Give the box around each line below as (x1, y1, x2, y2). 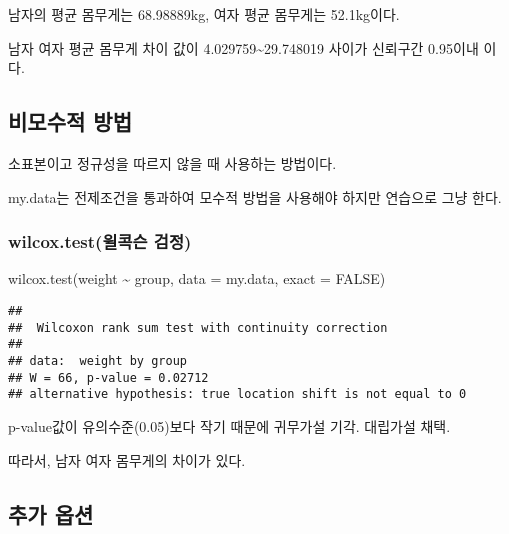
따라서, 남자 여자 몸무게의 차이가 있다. (8, 449, 246, 470)
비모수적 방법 (8, 106, 132, 137)
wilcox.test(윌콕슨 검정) (8, 229, 192, 254)
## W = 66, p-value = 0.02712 (8, 370, 209, 385)
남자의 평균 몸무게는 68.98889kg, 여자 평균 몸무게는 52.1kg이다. (8, 4, 400, 24)
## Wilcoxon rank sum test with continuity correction (8, 320, 388, 335)
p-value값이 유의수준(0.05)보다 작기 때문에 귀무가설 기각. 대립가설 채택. (8, 415, 451, 436)
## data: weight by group (8, 353, 187, 368)
